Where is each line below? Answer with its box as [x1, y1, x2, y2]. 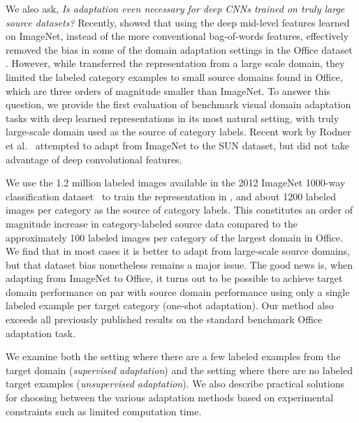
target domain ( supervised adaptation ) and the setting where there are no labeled [6, 362, 353, 377]
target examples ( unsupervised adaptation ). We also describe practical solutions [6, 376, 344, 391]
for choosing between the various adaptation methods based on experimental [6, 390, 334, 405]
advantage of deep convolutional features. [6, 151, 182, 166]
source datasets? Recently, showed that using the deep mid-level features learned [6, 15, 350, 29]
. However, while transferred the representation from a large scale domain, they [6, 56, 345, 70]
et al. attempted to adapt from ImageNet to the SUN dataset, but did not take [6, 138, 350, 152]
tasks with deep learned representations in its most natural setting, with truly [6, 110, 339, 125]
